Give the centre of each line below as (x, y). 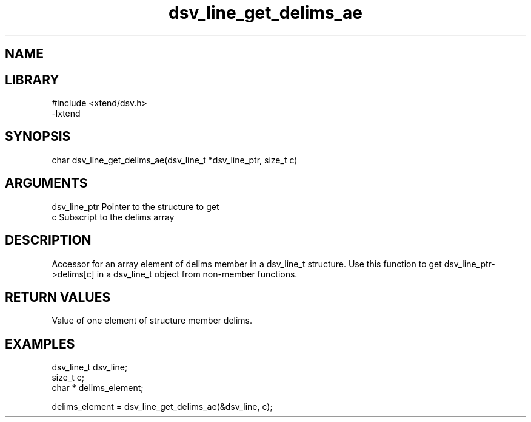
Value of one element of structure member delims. (152, 321)
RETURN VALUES (58, 297)
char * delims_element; (98, 388)
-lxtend (66, 114)
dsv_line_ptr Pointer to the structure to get (135, 206)
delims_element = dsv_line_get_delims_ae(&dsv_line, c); (162, 407)
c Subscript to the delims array (113, 217)
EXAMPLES (40, 344)
